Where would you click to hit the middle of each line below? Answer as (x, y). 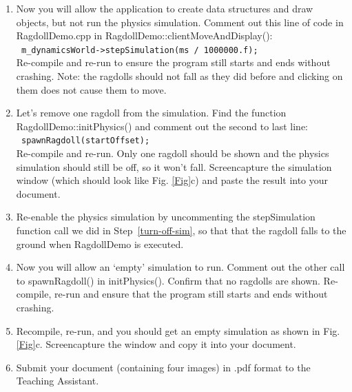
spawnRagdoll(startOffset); (85, 141)
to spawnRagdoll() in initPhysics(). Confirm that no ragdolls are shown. (168, 280)
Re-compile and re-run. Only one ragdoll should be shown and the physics (173, 153)
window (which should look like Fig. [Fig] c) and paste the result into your (172, 180)
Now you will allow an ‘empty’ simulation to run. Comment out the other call (180, 267)
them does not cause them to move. (91, 89)
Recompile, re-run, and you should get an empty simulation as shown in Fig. (178, 330)
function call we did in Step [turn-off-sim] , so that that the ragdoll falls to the (181, 230)
